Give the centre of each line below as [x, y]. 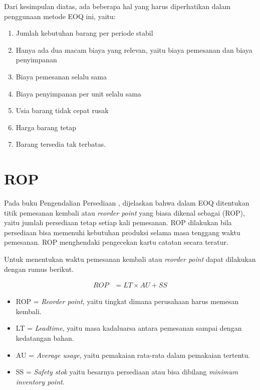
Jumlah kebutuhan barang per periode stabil [84, 33]
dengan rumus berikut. [39, 269]
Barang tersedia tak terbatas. [61, 144]
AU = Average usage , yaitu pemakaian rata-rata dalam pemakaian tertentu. [133, 355]
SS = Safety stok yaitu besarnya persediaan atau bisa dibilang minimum [127, 372]
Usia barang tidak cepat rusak [62, 110]
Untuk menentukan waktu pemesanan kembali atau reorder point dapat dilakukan [130, 259]
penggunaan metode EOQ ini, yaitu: [60, 16]
